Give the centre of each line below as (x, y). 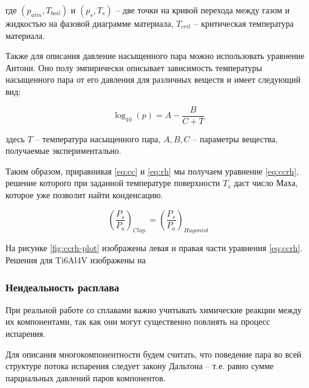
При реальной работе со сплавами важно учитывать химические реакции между (154, 309)
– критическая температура (244, 23)
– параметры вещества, (235, 138)
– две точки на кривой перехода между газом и (202, 10)
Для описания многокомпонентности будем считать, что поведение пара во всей (154, 354)
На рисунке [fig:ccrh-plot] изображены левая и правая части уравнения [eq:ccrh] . (154, 248)
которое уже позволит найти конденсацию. (84, 195)
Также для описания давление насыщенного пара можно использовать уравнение (155, 56)
